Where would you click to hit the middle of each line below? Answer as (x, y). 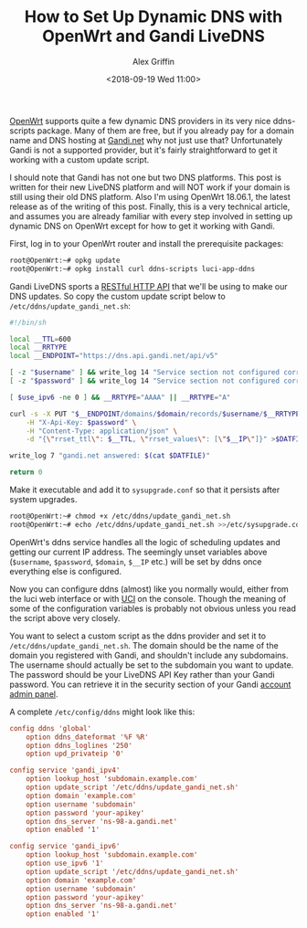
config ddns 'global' (51, 728)
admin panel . (34, 694)
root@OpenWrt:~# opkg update (65, 260)
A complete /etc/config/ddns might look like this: (102, 712)
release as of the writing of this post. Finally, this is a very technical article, (150, 206)
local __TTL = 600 (40, 339)
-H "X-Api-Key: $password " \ (81, 422)
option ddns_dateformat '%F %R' (87, 737)
